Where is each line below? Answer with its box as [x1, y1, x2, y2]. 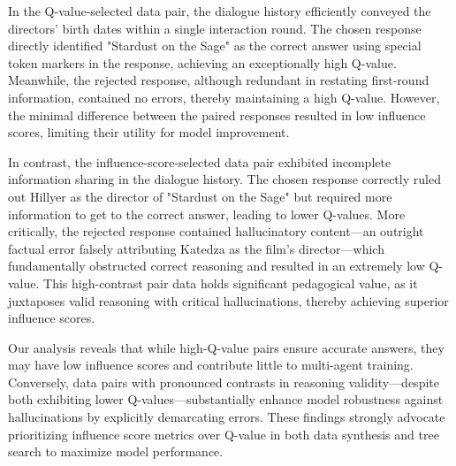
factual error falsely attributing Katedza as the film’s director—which [8, 239, 384, 257]
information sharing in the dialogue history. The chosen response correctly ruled [8, 170, 441, 188]
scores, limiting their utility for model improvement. [8, 123, 290, 141]
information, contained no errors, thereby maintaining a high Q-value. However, [8, 88, 440, 106]
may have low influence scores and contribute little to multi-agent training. [8, 355, 414, 374]
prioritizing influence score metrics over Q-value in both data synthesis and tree [8, 424, 439, 443]
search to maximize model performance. [8, 442, 224, 461]
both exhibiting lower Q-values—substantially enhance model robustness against [8, 390, 444, 409]
